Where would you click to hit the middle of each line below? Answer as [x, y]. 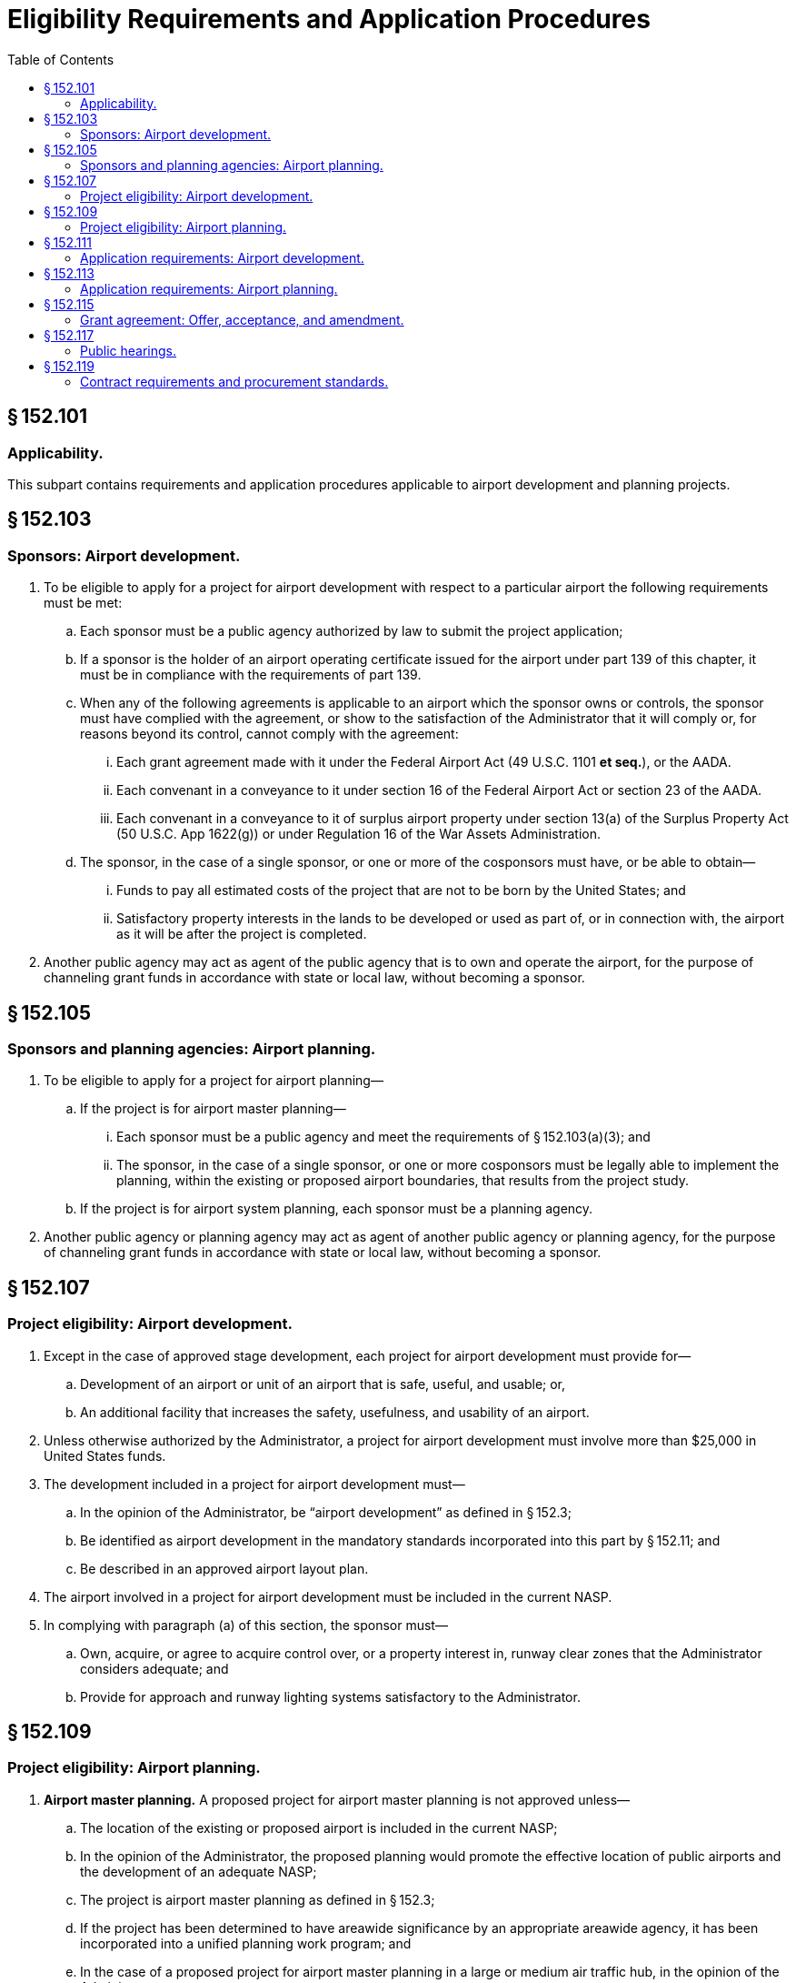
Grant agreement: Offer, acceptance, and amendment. [242, 319]
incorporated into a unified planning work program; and [246, 1943]
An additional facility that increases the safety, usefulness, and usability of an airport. [335, 1412]
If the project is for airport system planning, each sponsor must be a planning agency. [337, 1209]
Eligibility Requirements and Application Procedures [329, 19]
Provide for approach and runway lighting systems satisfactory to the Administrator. [330, 1696]
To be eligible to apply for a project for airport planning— [214, 1081]
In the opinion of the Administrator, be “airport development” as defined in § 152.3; [326, 1512]
